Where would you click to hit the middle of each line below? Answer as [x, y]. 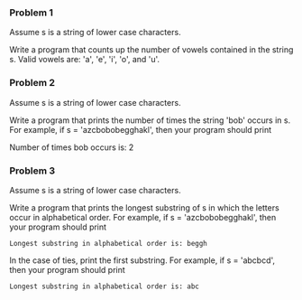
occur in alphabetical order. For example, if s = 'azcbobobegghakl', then [143, 217]
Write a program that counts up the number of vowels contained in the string [151, 50]
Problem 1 [32, 13]
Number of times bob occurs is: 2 [72, 147]
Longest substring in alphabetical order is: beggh [108, 243]
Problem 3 [32, 171]
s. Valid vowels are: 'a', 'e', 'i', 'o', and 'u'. [85, 60]
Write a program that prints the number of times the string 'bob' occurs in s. [150, 120]
